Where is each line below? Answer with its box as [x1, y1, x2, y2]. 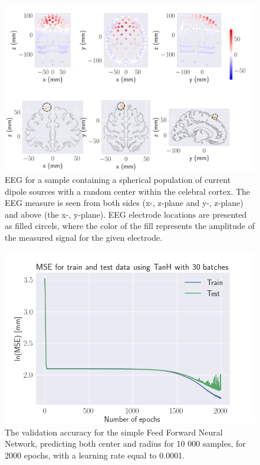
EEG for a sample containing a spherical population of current [5, 173, 231, 185]
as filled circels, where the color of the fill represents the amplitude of [5, 220, 255, 232]
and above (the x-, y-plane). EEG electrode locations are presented [5, 208, 247, 220]
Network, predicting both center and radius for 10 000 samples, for [5, 437, 246, 450]
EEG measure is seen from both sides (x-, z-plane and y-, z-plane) [5, 197, 243, 209]
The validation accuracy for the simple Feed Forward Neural [5, 425, 223, 438]
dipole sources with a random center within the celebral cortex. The [5, 185, 251, 197]
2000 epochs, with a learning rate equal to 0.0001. [5, 448, 185, 461]
